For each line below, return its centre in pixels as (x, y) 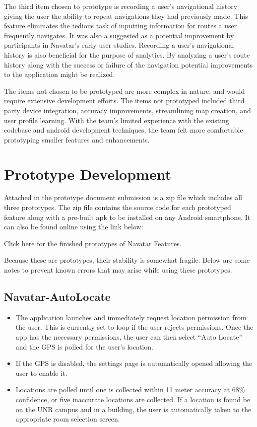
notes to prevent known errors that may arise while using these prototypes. (118, 270)
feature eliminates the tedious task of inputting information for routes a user (121, 26)
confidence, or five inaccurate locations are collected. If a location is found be (133, 399)
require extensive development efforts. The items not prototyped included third (124, 101)
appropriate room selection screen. (68, 419)
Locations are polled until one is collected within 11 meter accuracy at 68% (130, 390)
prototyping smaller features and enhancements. (77, 139)
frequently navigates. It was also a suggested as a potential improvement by (119, 35)
